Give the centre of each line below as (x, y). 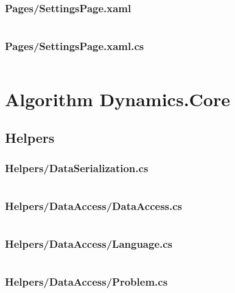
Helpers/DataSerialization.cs (77, 168)
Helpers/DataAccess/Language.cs (89, 243)
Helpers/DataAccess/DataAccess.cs (93, 205)
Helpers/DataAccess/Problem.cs (86, 282)
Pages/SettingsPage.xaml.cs (75, 46)
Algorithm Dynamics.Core (118, 99)
